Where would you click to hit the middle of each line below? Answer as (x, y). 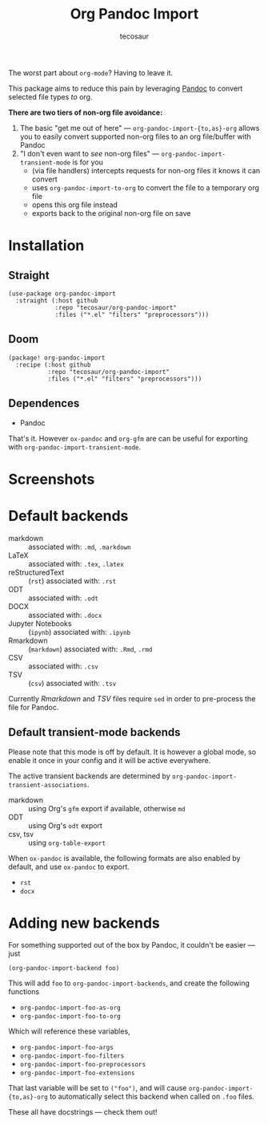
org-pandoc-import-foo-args (66, 1048)
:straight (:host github (57, 301)
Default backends (68, 516)
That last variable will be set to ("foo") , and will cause (98, 1088)
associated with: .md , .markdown (80, 546)
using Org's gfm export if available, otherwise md (107, 808)
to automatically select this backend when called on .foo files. (152, 1097)
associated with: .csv (63, 666)
